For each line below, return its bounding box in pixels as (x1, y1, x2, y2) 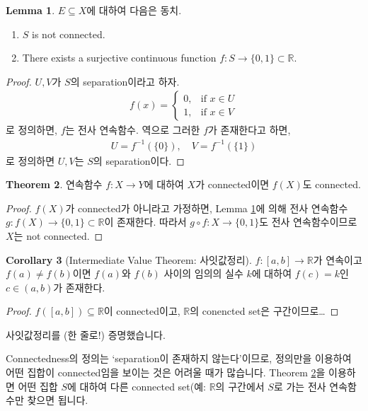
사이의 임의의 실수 (163, 266, 243, 281)
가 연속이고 (313, 252, 362, 267)
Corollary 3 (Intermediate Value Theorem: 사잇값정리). (6, 252, 252, 267)
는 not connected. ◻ (13, 228, 103, 243)
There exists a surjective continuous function (22, 50, 217, 65)
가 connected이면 (195, 177, 270, 192)
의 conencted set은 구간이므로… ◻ (190, 303, 339, 318)
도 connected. (302, 177, 361, 192)
